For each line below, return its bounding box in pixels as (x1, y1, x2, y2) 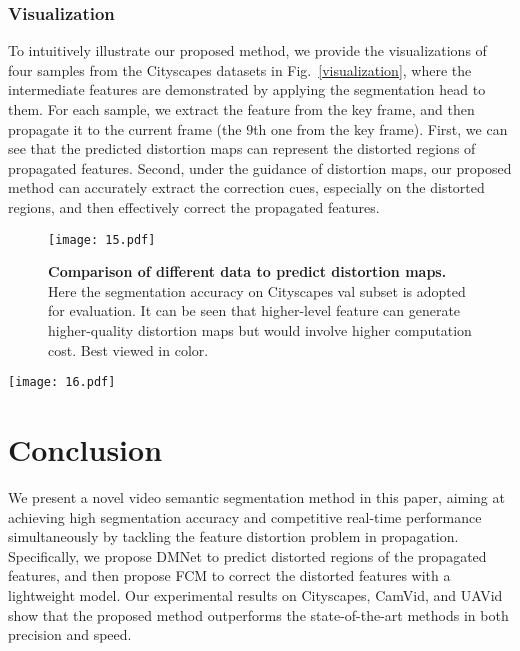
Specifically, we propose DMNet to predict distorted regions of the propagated (8, 545, 487, 566)
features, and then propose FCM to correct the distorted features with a (8, 565, 451, 586)
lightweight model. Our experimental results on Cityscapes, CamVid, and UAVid (8, 584, 503, 605)
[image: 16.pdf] (8, 375, 116, 390)
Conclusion (8, 429, 163, 470)
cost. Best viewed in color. (48, 339, 209, 360)
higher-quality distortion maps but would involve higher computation (48, 320, 472, 340)
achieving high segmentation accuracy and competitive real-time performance (8, 506, 482, 527)
